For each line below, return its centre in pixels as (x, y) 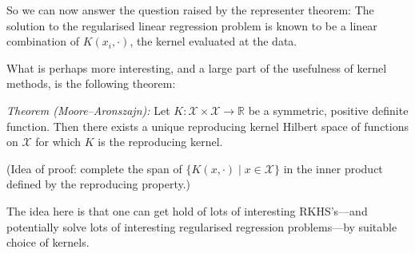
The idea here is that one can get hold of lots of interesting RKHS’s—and (187, 210)
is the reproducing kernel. (160, 142)
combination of (43, 41)
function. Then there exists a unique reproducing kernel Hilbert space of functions (207, 126)
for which (58, 142)
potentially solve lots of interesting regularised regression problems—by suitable (202, 226)
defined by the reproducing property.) (99, 184)
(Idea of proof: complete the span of (94, 168)
